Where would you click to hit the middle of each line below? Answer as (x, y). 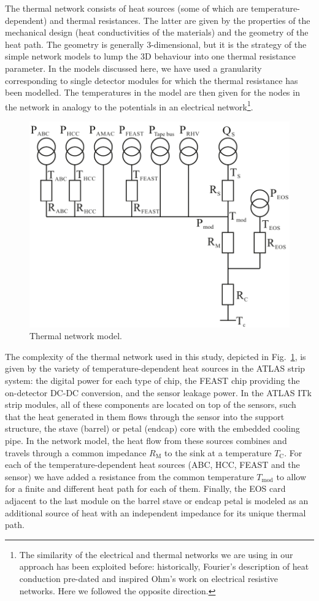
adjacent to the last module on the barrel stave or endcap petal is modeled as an (157, 500)
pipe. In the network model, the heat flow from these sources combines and (146, 440)
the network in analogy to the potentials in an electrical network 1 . (129, 105)
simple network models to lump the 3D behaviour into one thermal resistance (150, 56)
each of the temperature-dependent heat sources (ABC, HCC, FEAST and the (152, 465)
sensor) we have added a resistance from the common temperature (129, 476)
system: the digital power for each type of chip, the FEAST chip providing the (152, 381)
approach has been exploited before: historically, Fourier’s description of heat (164, 566)
